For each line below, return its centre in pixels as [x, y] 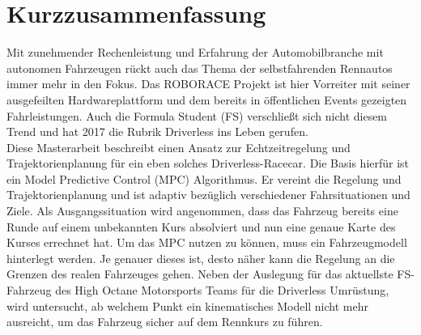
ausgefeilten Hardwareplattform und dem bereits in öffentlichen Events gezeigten [207, 99]
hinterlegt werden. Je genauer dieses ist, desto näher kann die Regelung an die [201, 258]
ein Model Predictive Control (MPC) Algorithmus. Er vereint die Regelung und [204, 178]
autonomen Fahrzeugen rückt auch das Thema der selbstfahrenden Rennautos [200, 68]
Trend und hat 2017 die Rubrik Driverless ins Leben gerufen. [157, 131]
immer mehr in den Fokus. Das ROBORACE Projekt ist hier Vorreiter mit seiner [208, 84]
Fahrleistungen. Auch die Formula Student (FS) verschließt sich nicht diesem [197, 115]
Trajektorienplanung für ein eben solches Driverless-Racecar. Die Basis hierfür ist [208, 163]
